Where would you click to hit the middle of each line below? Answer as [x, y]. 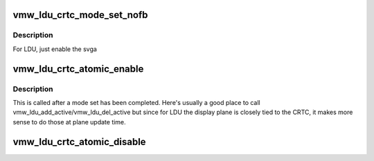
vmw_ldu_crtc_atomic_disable [79, 142]
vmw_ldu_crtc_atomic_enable [78, 69]
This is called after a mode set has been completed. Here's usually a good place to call [136, 102]
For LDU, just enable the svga [55, 49]
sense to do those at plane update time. [69, 122]
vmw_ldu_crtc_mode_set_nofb [80, 15]
